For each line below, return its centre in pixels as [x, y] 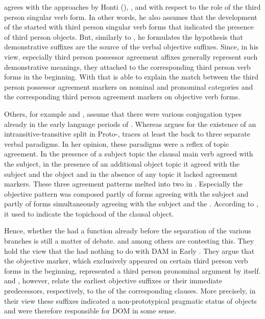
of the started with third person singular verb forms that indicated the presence [129, 27]
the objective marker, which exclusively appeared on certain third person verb [126, 261]
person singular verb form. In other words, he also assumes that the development [131, 17]
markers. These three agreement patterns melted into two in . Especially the [124, 184]
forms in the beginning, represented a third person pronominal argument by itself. [132, 270]
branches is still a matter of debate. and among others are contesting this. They [129, 241]
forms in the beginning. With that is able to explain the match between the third [131, 77]
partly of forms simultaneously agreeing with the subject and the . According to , [131, 204]
